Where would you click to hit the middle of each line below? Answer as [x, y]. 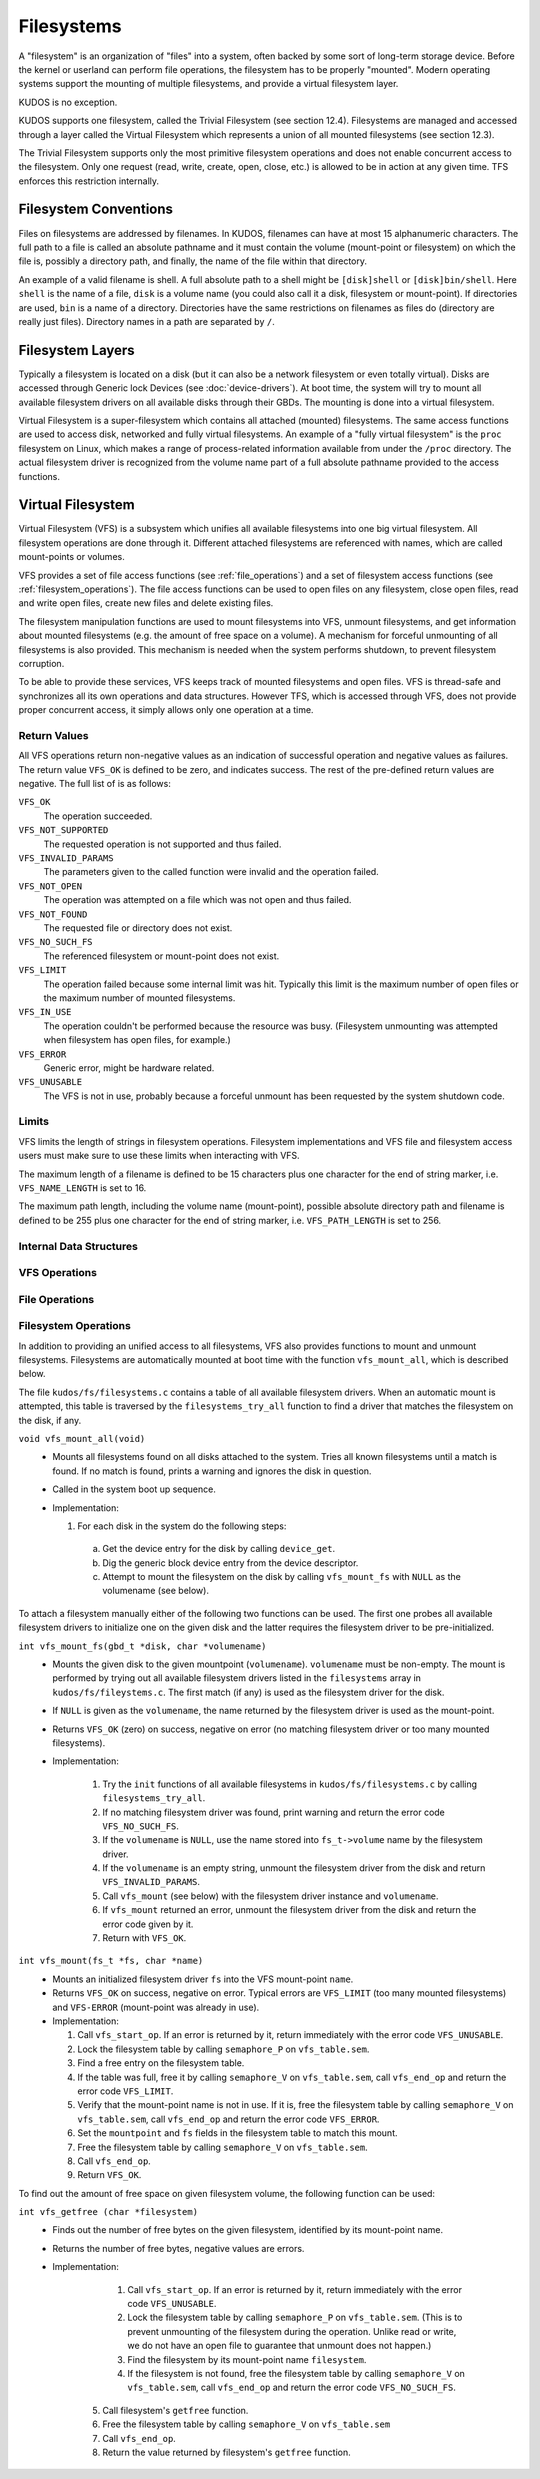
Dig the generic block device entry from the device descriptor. [230, 1562]
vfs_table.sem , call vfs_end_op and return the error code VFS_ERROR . [228, 2119]
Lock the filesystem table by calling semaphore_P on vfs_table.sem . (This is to [295, 2317]
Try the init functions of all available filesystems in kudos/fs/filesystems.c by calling [290, 1784]
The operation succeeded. [98, 816]
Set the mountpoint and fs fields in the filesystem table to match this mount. [238, 2133]
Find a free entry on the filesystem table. [161, 2063]
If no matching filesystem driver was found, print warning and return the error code [273, 1812]
